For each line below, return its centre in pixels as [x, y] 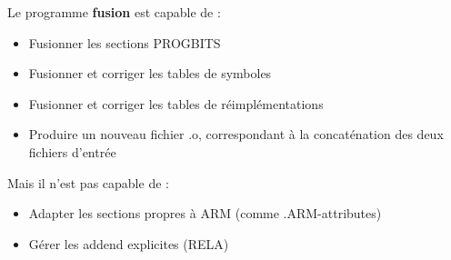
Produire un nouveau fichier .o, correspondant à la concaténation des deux [236, 134]
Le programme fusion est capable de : [114, 12]
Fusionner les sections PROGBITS [125, 42]
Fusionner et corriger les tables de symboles [150, 73]
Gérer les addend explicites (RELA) [129, 243]
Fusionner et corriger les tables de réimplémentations [176, 103]
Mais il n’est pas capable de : [88, 182]
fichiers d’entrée [72, 151]
